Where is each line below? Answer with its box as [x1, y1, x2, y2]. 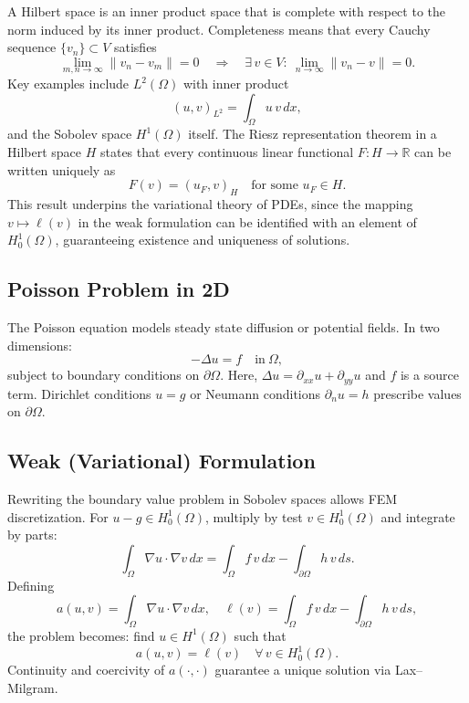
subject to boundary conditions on [7, 365, 200, 384]
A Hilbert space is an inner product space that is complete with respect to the [7, 2, 446, 20]
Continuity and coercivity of [7, 660, 165, 679]
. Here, [220, 365, 258, 384]
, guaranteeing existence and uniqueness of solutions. [55, 230, 350, 249]
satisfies [113, 37, 157, 57]
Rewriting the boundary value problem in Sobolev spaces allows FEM [7, 488, 398, 508]
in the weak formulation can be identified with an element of [78, 212, 417, 231]
